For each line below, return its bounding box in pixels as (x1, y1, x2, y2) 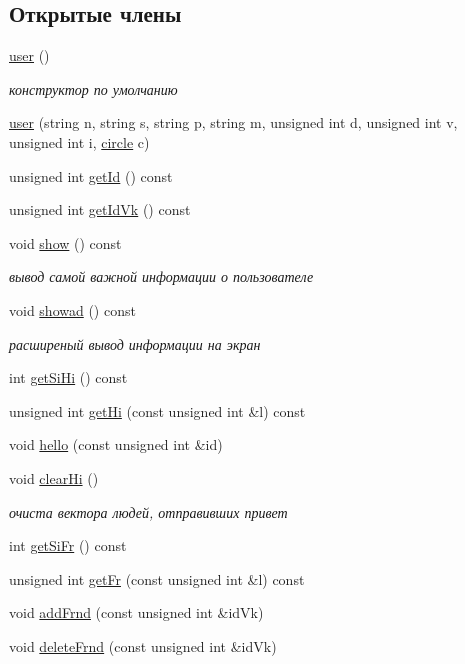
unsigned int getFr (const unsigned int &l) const (9, 568, 305, 589)
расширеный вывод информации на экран (9, 333, 261, 354)
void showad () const (9, 299, 136, 320)
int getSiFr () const (9, 535, 127, 556)
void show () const (9, 232, 122, 253)
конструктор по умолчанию (9, 78, 178, 99)
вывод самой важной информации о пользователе (9, 266, 314, 287)
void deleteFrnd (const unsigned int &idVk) (9, 635, 277, 656)
